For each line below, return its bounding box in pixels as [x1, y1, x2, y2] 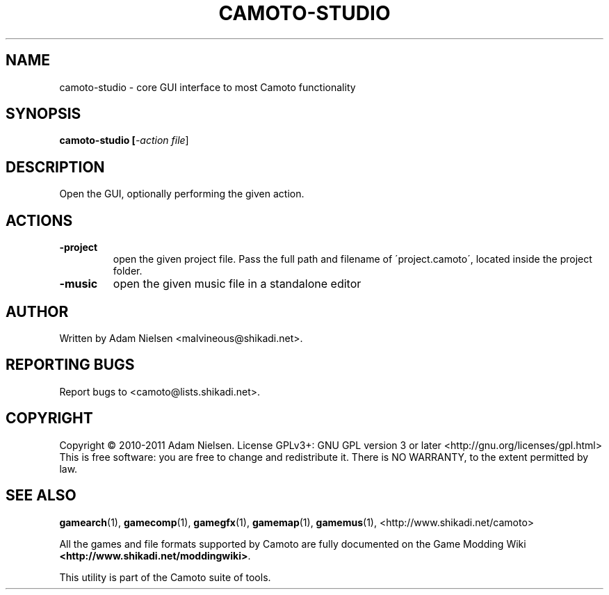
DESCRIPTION [6, 158, 105, 176]
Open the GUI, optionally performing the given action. [59, 188, 304, 200]
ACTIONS [6, 211, 73, 229]
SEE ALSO [6, 487, 76, 505]
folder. [113, 265, 143, 277]
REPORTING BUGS [6, 356, 135, 374]
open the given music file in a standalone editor [113, 277, 362, 291]
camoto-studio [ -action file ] [59, 134, 189, 147]
